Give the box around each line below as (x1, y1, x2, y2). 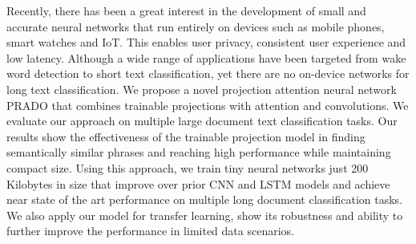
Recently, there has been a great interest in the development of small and (6, 2, 366, 18)
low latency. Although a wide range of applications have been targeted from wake (6, 49, 406, 66)
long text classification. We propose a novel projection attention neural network (6, 80, 397, 97)
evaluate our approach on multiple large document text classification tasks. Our (6, 112, 398, 129)
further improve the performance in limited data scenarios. (6, 222, 294, 239)
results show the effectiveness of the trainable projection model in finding (6, 128, 366, 144)
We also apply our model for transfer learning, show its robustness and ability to (6, 206, 403, 223)
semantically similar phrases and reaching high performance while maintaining (6, 144, 391, 161)
